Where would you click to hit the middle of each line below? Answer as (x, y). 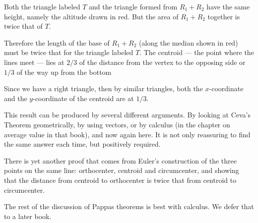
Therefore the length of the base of (57, 42)
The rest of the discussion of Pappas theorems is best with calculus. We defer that (129, 206)
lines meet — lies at (34, 62)
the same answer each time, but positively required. (82, 144)
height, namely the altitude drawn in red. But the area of (91, 16)
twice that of (23, 26)
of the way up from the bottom (64, 72)
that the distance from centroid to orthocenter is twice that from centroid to (120, 180)
